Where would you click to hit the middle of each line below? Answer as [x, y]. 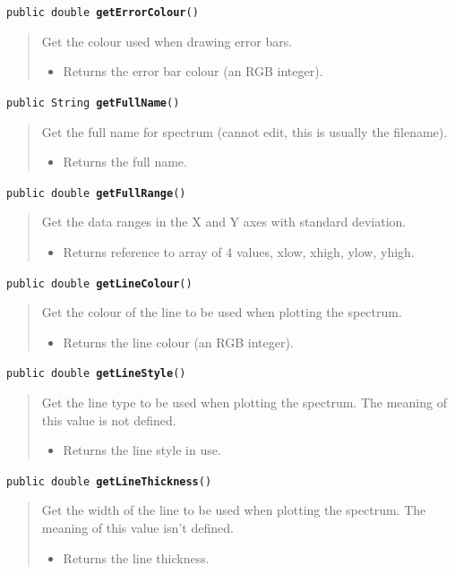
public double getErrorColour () [103, 13]
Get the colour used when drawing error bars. [167, 41]
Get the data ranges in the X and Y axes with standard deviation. [224, 222]
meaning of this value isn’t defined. [137, 528]
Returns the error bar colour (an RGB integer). [193, 71]
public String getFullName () [93, 103]
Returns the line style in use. [142, 450]
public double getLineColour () [99, 283]
